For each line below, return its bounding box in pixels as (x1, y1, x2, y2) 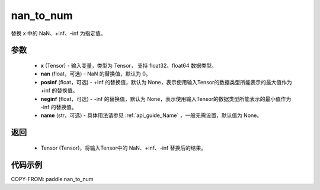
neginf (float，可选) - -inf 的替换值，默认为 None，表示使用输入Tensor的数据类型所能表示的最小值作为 (40, 95, 292, 102)
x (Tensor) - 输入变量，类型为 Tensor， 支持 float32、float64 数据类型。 (40, 62, 217, 69)
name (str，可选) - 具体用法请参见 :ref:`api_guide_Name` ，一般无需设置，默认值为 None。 (40, 112, 263, 119)
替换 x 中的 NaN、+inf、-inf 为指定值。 (11, 30, 106, 37)
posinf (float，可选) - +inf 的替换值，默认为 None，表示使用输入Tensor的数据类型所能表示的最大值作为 (40, 78, 293, 85)
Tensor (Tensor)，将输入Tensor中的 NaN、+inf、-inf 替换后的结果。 (40, 144, 207, 151)
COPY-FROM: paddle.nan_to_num (11, 175, 94, 182)
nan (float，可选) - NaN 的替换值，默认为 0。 (40, 70, 151, 77)
